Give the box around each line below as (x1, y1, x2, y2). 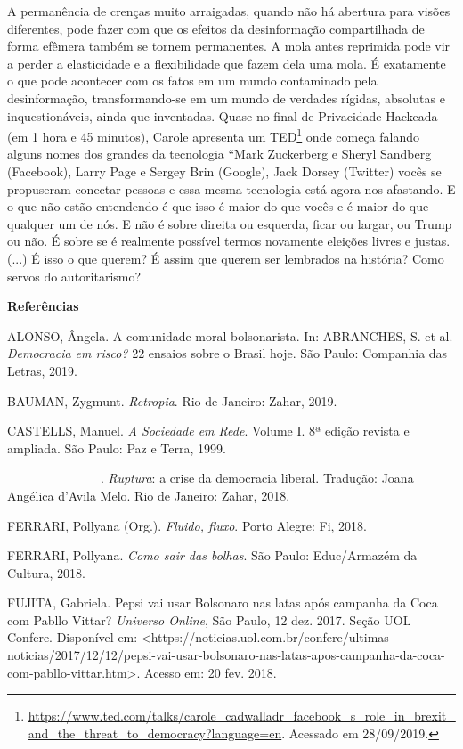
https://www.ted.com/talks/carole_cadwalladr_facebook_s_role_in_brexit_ (28, 706, 456, 725)
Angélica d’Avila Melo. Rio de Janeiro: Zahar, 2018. (7, 485, 290, 504)
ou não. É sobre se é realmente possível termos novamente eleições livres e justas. (7, 232, 451, 250)
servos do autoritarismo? (7, 266, 142, 285)
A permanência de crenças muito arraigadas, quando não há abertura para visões (7, 2, 451, 20)
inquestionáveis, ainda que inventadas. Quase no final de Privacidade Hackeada (7, 106, 438, 125)
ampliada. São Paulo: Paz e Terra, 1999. (7, 438, 226, 457)
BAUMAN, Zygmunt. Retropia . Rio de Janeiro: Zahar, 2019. (7, 391, 337, 410)
